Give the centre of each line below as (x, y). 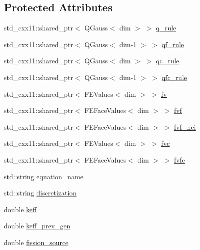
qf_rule (173, 44)
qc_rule (168, 61)
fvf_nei (185, 126)
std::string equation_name (44, 176)
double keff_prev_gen (37, 226)
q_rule (166, 28)
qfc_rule (174, 77)
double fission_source (36, 242)
